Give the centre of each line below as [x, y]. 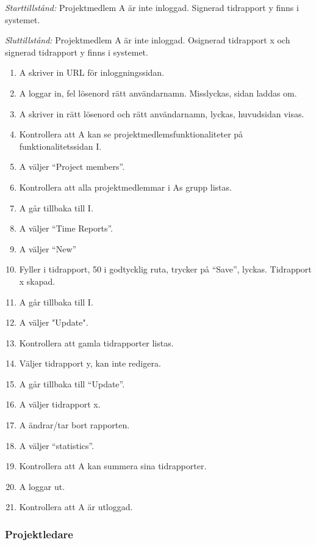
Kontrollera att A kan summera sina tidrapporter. [113, 466]
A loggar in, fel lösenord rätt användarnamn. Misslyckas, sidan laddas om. [158, 93]
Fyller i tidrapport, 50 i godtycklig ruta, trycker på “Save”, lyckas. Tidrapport [165, 269]
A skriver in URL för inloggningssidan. [92, 72]
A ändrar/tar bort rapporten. [74, 425]
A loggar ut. [42, 486]
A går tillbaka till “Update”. [72, 383]
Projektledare [39, 534]
